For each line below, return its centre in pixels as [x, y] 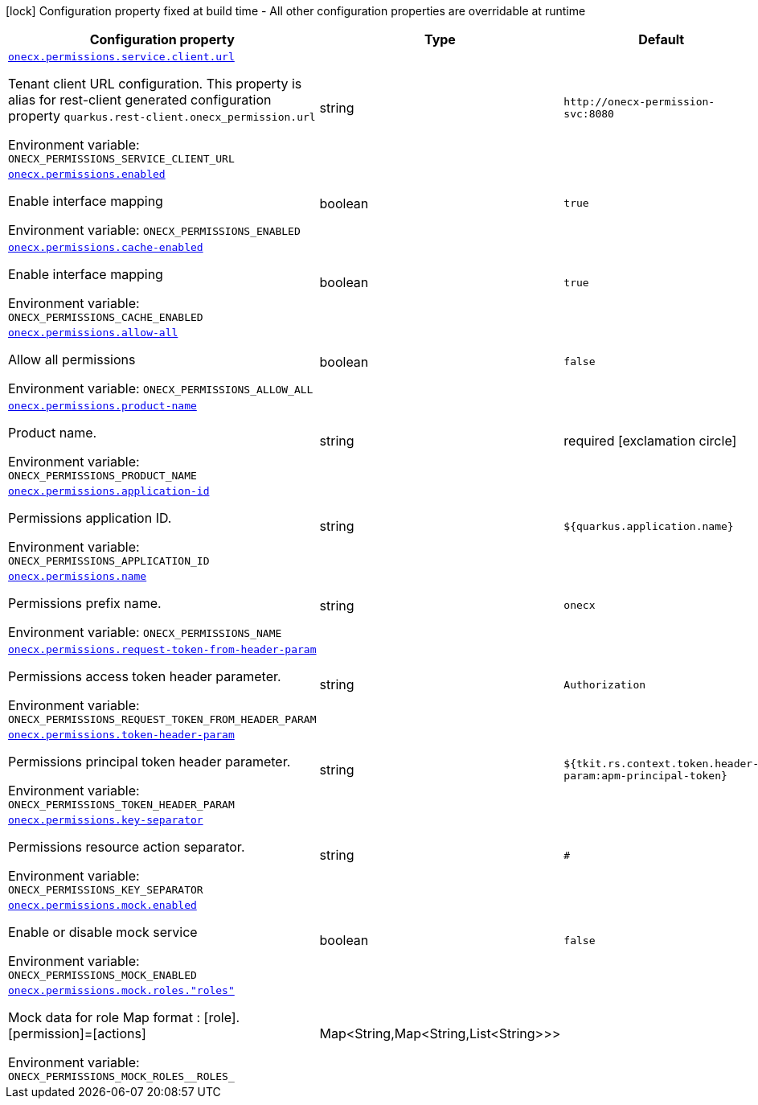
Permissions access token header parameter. [145, 676]
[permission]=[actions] [77, 1033]
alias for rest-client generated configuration [140, 100]
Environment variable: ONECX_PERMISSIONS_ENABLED [154, 230]
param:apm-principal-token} [645, 776]
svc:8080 [589, 114]
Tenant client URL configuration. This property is [155, 84]
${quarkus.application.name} [649, 526]
